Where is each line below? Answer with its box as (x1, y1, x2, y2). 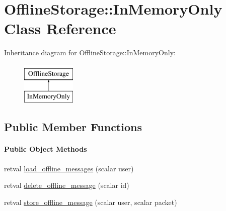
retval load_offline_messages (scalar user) (4, 163, 134, 173)
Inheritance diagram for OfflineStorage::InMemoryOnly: (4, 47, 176, 58)
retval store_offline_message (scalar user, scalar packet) (4, 196, 177, 207)
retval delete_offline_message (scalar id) (4, 180, 129, 190)
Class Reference (4, 18, 116, 39)
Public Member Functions (4, 119, 142, 135)
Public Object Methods (4, 144, 87, 154)
